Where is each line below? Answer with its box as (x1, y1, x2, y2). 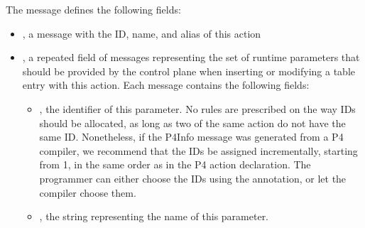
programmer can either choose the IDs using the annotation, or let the (39, 170, 347, 185)
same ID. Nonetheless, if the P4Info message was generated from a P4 (39, 129, 344, 144)
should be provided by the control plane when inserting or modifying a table (22, 63, 355, 78)
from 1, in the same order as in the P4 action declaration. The (39, 157, 311, 172)
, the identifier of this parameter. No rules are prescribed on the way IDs (39, 101, 356, 116)
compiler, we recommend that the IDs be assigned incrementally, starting (39, 143, 358, 158)
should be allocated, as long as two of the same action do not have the (39, 115, 346, 130)
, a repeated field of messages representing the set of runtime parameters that (22, 50, 360, 65)
